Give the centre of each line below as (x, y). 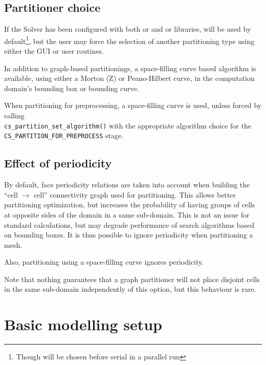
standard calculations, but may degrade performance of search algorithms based (129, 224)
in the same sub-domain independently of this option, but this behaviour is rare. (130, 289)
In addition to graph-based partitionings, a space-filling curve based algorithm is (130, 68)
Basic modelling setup (83, 324)
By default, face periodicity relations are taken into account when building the (127, 185)
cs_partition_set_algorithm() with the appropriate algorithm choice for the (128, 125)
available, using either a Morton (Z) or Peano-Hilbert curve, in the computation (129, 78)
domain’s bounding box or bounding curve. (72, 88)
